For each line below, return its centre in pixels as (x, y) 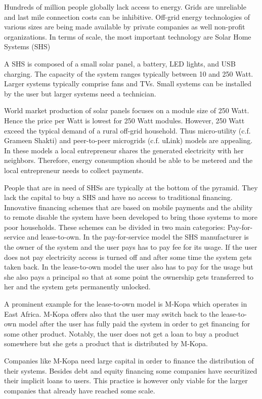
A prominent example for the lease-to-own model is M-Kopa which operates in (126, 304)
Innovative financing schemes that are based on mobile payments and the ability (128, 207)
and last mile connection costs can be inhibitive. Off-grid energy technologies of (127, 16)
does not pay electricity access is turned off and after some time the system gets (128, 257)
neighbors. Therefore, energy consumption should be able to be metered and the (128, 160)
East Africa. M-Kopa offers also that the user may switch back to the (112, 313)
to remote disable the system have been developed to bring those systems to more (131, 217)
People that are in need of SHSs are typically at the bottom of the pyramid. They (131, 187)
